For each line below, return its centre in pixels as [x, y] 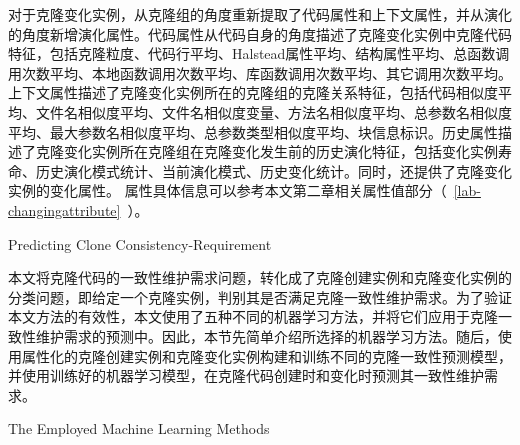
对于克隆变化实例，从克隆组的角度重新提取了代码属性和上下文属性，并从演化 [260, 14]
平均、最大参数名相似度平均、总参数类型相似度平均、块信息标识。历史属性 [253, 131]
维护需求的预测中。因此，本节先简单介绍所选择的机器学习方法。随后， [266, 335]
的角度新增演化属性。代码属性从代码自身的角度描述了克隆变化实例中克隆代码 [260, 33]
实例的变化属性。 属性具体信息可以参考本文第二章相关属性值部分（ [227, 190]
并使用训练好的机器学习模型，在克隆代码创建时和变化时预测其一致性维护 [246, 375]
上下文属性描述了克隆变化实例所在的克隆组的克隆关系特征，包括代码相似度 [253, 92]
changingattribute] [64, 209]
